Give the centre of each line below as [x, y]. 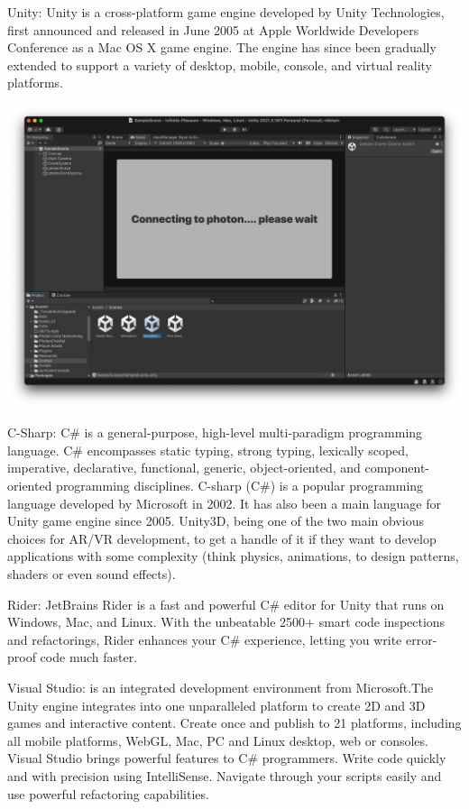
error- [421, 639]
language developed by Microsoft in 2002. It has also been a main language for [224, 503]
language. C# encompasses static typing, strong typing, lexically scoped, [208, 450]
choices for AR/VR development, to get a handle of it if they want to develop [222, 538]
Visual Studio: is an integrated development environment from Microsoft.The [221, 687]
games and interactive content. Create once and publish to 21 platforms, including [234, 723]
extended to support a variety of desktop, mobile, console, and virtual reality [220, 64]
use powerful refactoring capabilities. [108, 793]
